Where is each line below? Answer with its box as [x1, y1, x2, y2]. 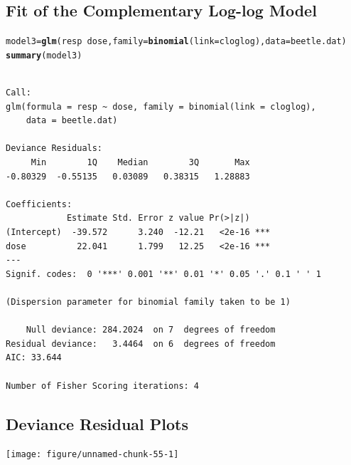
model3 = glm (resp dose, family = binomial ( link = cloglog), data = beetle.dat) [6, 36, 347, 47]
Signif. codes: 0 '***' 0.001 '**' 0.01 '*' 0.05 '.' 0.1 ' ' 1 [6, 268, 321, 279]
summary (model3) [6, 50, 82, 61]
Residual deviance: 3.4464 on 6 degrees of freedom [6, 338, 276, 349]
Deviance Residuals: [6, 143, 103, 154]
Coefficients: [6, 199, 72, 209]
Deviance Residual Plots [6, 412, 188, 434]
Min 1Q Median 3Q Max [31, 157, 250, 168]
